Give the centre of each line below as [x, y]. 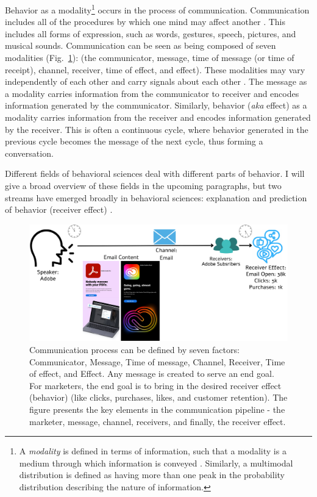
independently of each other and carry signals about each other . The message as [156, 81]
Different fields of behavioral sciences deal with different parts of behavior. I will [155, 173]
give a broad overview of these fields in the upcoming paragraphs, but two [143, 185]
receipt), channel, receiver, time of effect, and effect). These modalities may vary [155, 69]
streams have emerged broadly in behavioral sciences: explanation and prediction [156, 197]
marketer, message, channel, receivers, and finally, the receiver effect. [158, 421]
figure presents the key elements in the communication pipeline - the [157, 409]
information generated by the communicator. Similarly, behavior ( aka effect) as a [156, 105]
